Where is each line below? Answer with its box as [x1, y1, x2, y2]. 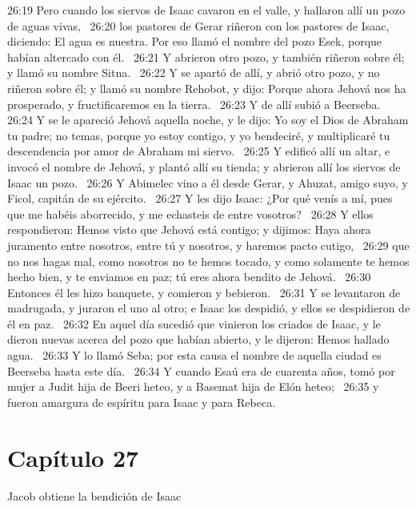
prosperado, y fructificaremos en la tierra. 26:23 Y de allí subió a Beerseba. [7, 95, 381, 112]
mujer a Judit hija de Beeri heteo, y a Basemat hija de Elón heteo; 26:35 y [7, 378, 379, 395]
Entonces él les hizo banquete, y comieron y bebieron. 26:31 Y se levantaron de [7, 284, 401, 300]
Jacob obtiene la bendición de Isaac [7, 487, 182, 504]
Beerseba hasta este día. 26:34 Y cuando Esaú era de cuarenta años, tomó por [7, 362, 395, 379]
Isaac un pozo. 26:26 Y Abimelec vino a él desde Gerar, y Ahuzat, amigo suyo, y [7, 174, 408, 191]
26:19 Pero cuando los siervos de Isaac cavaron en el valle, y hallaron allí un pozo [7, 2, 406, 18]
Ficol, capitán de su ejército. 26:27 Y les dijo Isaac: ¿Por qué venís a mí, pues [7, 190, 393, 207]
